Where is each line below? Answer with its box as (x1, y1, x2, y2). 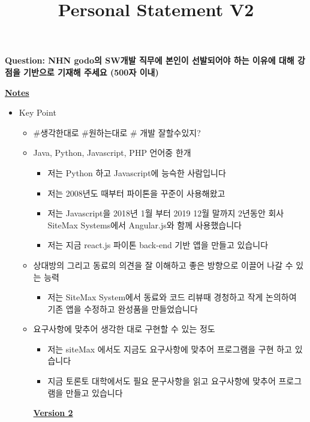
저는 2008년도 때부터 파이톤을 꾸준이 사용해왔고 (47, 186, 225, 199)
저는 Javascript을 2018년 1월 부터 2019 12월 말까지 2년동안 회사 (47, 207, 284, 219)
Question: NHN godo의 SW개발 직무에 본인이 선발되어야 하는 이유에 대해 (5, 54, 294, 67)
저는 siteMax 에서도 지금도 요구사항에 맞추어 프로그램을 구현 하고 (47, 342, 292, 355)
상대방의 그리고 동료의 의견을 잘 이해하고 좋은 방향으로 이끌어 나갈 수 (33, 258, 293, 271)
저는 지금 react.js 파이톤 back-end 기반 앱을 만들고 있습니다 (47, 239, 269, 251)
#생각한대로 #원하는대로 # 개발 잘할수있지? (33, 126, 201, 138)
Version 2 (33, 406, 73, 419)
